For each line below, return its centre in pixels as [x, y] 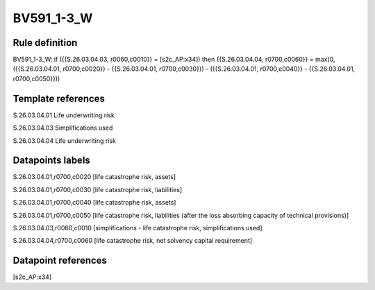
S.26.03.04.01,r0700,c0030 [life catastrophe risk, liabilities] [98, 189]
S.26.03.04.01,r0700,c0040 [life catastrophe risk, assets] [94, 203]
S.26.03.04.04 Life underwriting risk [64, 140]
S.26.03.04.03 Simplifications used [63, 128]
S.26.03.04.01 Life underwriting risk [64, 115]
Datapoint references [60, 261]
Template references [59, 98]
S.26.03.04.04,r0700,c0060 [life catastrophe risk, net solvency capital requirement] [133, 241]
